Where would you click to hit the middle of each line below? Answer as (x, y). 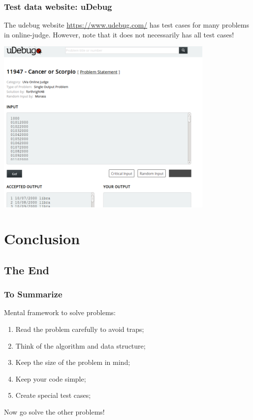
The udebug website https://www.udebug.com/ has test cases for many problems (126, 25)
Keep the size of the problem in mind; (73, 362)
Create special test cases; (53, 395)
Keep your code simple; (51, 378)
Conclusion (42, 239)
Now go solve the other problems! (54, 411)
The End (27, 270)
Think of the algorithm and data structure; (80, 345)
